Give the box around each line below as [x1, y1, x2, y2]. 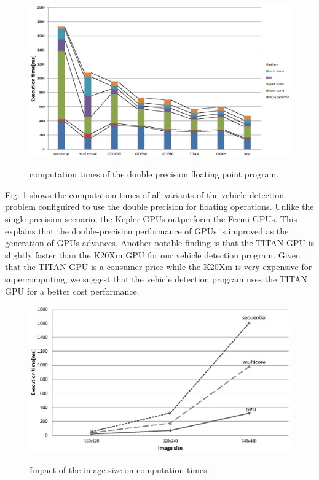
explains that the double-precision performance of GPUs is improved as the [5, 224, 289, 237]
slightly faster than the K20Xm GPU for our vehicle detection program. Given [5, 248, 301, 261]
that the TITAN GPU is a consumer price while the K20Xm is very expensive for [5, 260, 312, 273]
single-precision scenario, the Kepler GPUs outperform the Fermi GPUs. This [5, 212, 297, 225]
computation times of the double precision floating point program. [30, 168, 279, 180]
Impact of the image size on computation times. [30, 463, 210, 476]
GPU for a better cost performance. [5, 284, 140, 297]
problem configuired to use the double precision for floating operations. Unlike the [5, 200, 314, 213]
